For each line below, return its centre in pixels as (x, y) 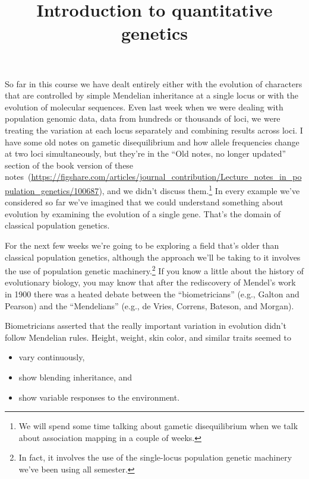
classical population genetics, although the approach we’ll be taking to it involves (153, 257)
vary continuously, (52, 357)
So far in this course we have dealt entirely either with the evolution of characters (154, 83)
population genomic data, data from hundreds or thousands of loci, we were (143, 118)
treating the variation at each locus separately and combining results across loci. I (154, 130)
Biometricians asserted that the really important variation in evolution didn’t (146, 326)
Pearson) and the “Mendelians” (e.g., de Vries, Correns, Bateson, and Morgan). (149, 305)
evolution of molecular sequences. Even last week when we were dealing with (144, 107)
